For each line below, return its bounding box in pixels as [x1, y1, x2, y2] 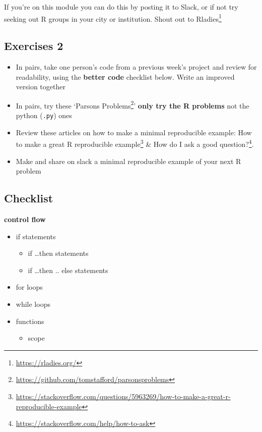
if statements [16, 231, 56, 241]
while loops [16, 298, 50, 309]
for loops [16, 282, 43, 292]
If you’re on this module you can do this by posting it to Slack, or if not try [4, 2, 238, 12]
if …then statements [28, 248, 89, 258]
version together [16, 81, 65, 92]
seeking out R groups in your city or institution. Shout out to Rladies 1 [4, 12, 222, 24]
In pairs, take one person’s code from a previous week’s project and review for [16, 62, 257, 72]
